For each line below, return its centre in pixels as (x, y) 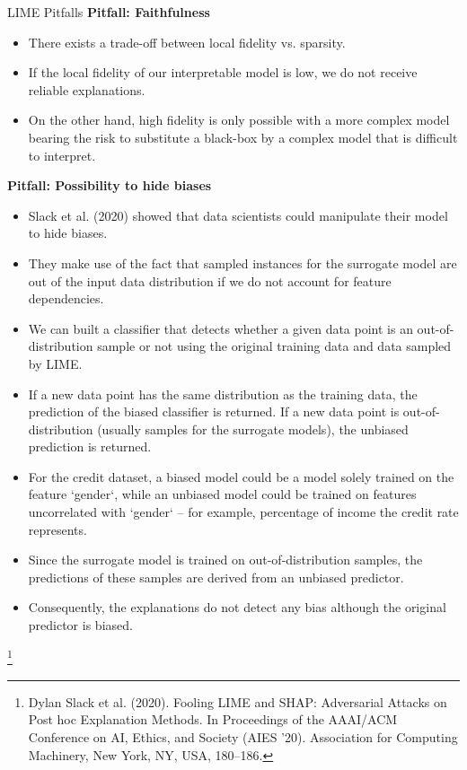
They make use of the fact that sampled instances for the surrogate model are (242, 262)
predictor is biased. (80, 625)
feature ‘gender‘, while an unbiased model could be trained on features (222, 494)
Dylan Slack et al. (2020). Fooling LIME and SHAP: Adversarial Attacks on (238, 701)
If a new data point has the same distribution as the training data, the (223, 394)
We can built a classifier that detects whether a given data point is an (220, 328)
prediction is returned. (90, 446)
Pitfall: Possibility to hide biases (110, 185)
